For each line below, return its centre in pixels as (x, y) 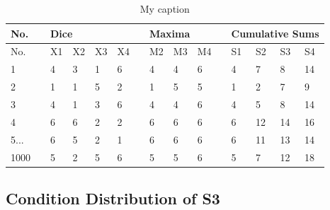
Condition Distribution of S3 (113, 198)
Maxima (170, 33)
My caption (165, 8)
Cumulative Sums (275, 33)
